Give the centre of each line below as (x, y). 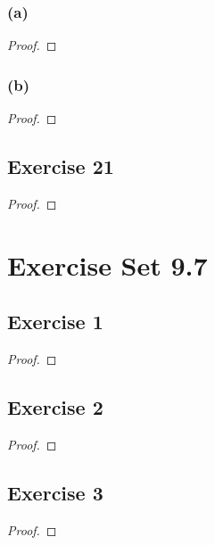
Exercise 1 (55, 322)
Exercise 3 (55, 492)
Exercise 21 (61, 166)
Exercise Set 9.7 (107, 264)
